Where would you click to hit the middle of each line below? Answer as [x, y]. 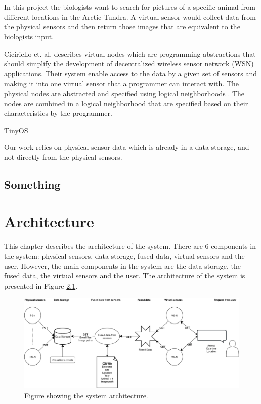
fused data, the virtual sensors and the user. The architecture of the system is [125, 276]
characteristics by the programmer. [58, 113]
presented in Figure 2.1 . [41, 285]
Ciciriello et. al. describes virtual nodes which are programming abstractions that [130, 53]
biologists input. [29, 36]
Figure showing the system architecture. [86, 395]
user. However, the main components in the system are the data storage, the [122, 266]
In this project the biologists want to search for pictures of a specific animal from [130, 7]
